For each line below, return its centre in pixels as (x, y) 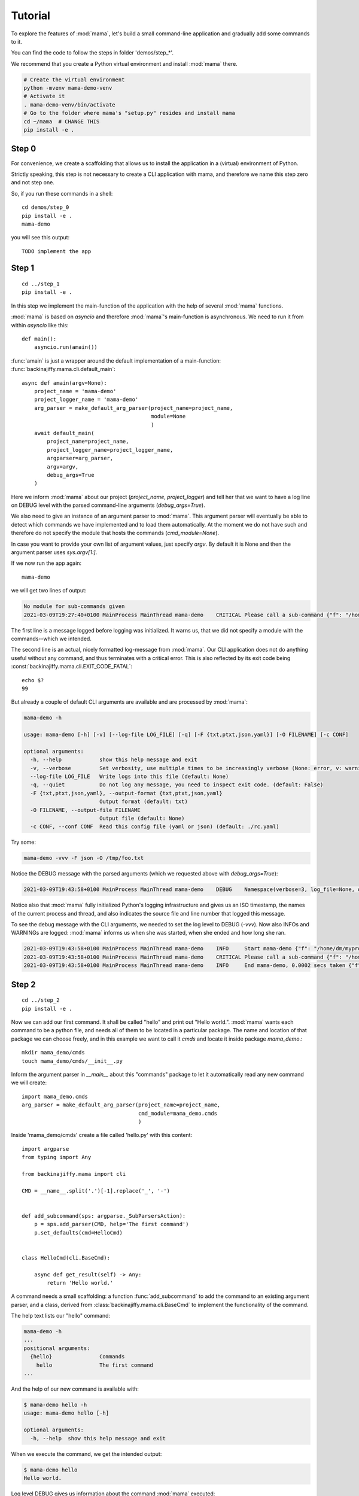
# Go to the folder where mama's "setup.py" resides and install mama (130, 113)
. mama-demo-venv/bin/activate (70, 104)
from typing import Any (57, 1157)
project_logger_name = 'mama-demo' (86, 400)
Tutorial (31, 16)
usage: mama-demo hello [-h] (66, 1413)
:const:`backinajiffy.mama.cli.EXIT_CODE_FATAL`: (72, 667)
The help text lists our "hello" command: (61, 1316)
